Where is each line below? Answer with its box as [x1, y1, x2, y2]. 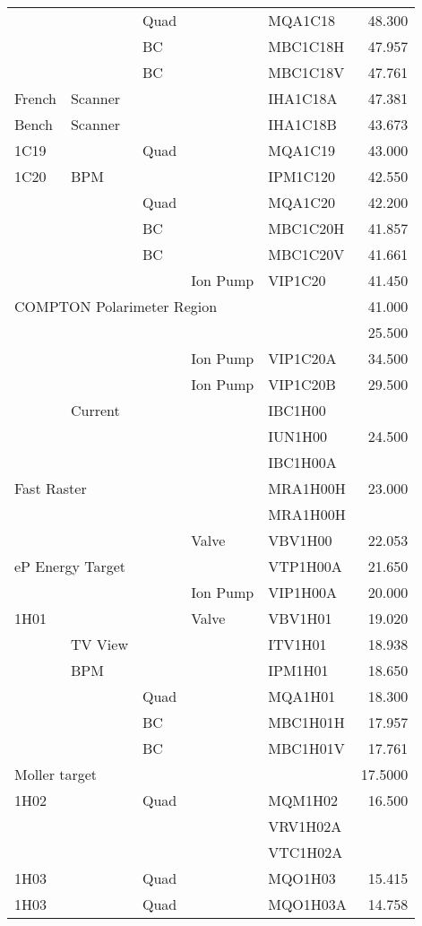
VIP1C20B [268, 374, 336, 394]
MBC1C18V [268, 62, 345, 82]
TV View [70, 634, 128, 654]
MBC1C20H [268, 218, 345, 238]
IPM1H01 [268, 660, 329, 680]
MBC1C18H [268, 36, 345, 56]
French [14, 88, 56, 108]
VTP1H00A [268, 556, 342, 576]
